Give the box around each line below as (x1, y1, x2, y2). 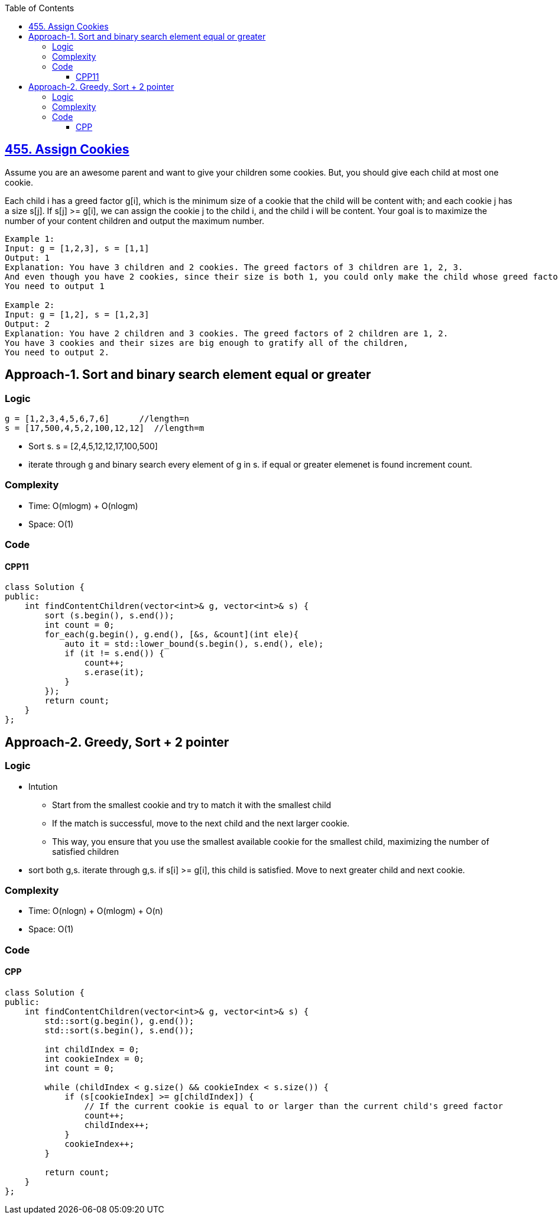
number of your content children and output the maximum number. (5, 215, 264, 226)
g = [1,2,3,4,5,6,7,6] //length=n (5, 414, 189, 424)
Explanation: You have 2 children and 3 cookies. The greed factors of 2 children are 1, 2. (5, 328, 449, 338)
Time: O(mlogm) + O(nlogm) (28, 500, 138, 511)
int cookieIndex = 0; (44, 1053, 145, 1064)
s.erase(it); (84, 667, 145, 677)
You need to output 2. (5, 347, 110, 357)
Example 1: (5, 234, 55, 244)
